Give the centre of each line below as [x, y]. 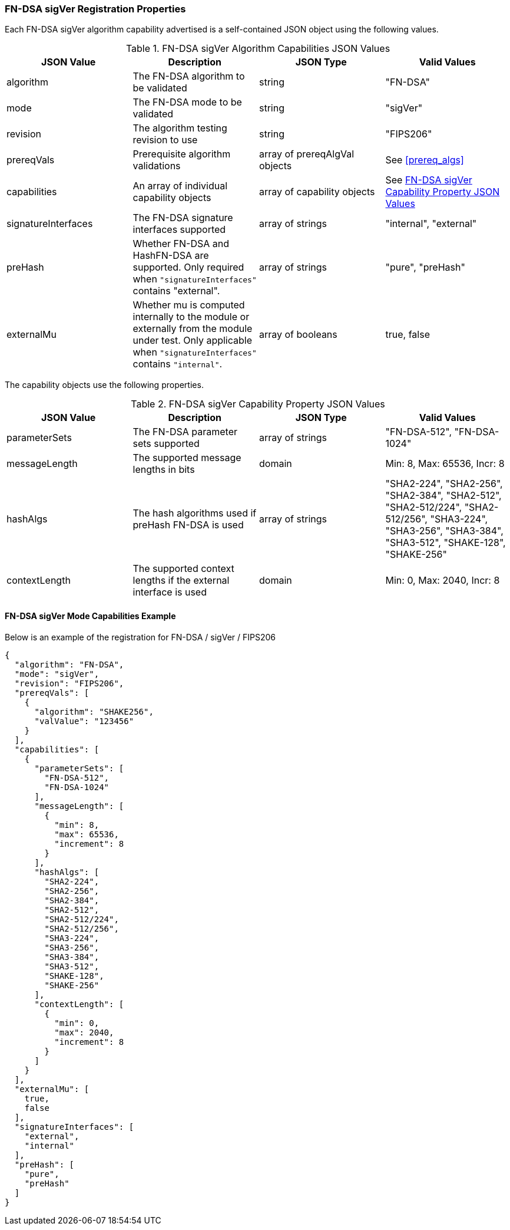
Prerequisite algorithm [182, 154]
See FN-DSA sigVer [429, 180]
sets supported [166, 444]
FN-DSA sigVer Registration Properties [95, 9]
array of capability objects [317, 192]
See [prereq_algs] [425, 160]
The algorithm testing [180, 128]
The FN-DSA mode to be [187, 102]
